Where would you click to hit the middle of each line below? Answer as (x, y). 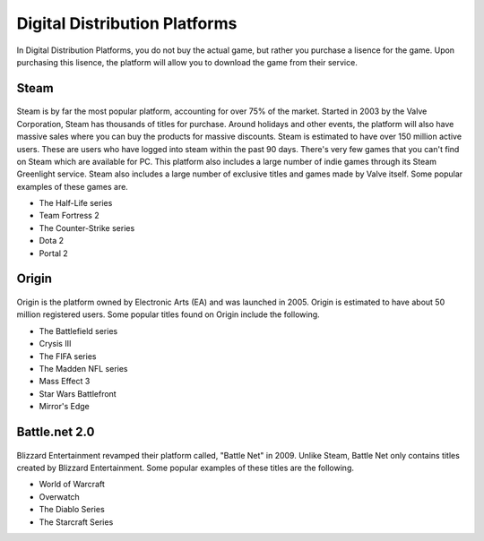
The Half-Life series (76, 203)
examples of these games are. (73, 186)
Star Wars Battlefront (78, 393)
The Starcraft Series (76, 522)
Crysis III (55, 344)
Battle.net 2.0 (56, 431)
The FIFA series (68, 356)
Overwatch (59, 496)
